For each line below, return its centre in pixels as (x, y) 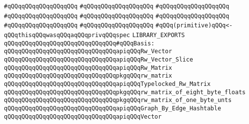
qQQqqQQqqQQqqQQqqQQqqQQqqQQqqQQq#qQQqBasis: (79, 43)
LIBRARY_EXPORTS (158, 35)
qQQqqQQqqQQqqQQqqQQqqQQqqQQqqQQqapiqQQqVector (83, 116)
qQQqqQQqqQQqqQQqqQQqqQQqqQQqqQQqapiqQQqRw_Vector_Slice (99, 59)
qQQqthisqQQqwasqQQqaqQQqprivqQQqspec (67, 35)
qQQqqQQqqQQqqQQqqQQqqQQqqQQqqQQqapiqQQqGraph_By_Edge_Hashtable (113, 108)
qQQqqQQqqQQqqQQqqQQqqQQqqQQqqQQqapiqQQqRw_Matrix (88, 68)
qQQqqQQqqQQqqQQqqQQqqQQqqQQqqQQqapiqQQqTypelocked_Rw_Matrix (107, 84)
